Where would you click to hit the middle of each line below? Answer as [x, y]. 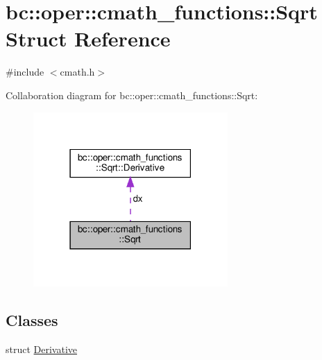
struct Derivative [42, 349]
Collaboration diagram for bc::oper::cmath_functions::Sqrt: [132, 95]
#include [25, 72]
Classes [32, 320]
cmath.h [77, 72]
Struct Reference [88, 38]
